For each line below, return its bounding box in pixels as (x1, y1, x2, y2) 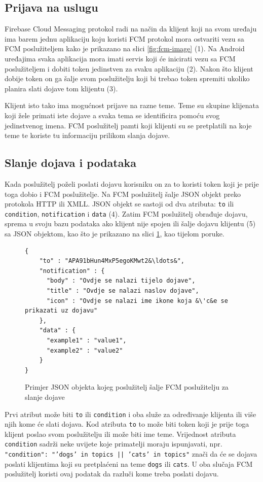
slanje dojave (25, 391, 65, 402)
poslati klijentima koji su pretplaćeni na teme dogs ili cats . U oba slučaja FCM (5, 458, 253, 469)
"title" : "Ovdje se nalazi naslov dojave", (46, 287, 199, 294)
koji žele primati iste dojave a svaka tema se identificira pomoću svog (5, 110, 220, 120)
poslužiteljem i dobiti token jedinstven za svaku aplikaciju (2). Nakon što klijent (5, 63, 253, 74)
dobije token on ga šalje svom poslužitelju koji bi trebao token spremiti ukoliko (5, 73, 250, 84)
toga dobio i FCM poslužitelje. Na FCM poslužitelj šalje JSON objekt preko (5, 188, 241, 199)
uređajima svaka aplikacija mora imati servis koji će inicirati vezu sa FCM (5, 53, 236, 63)
